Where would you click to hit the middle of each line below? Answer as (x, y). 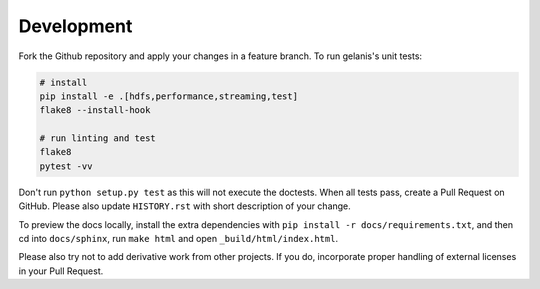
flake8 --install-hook (95, 110)
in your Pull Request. (61, 271)
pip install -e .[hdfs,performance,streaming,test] (169, 96)
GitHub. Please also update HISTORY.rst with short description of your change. (185, 206)
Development (75, 26)
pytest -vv (66, 166)
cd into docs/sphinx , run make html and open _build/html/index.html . (178, 239)
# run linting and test (98, 138)
